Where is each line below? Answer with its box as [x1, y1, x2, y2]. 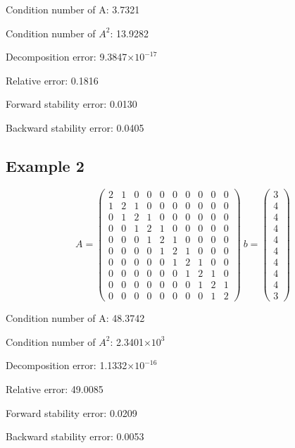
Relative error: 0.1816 [6, 73, 99, 87]
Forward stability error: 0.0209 [6, 405, 137, 420]
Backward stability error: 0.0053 [6, 429, 144, 444]
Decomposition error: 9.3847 [6, 49, 127, 64]
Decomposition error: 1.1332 [6, 358, 127, 373]
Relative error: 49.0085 [6, 381, 103, 396]
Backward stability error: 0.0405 [6, 120, 144, 135]
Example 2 [6, 154, 84, 176]
